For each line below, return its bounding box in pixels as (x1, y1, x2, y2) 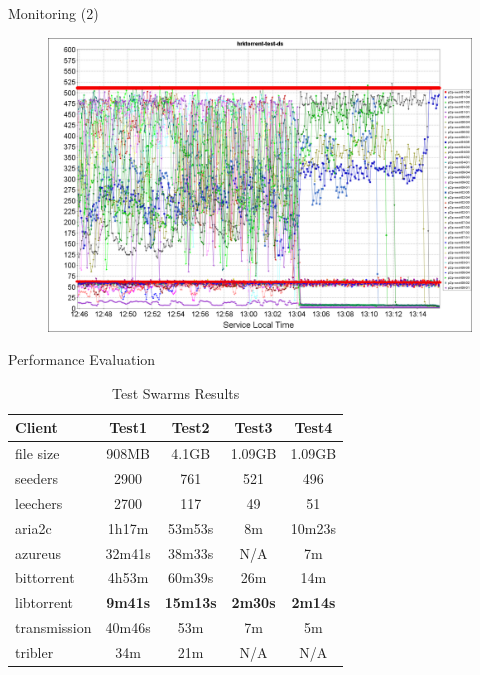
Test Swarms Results (111, 382, 240, 403)
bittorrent (15, 567, 75, 588)
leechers (15, 492, 63, 513)
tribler (15, 641, 54, 662)
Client (15, 417, 58, 438)
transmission (15, 617, 92, 638)
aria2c (15, 517, 52, 538)
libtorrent (15, 592, 74, 613)
